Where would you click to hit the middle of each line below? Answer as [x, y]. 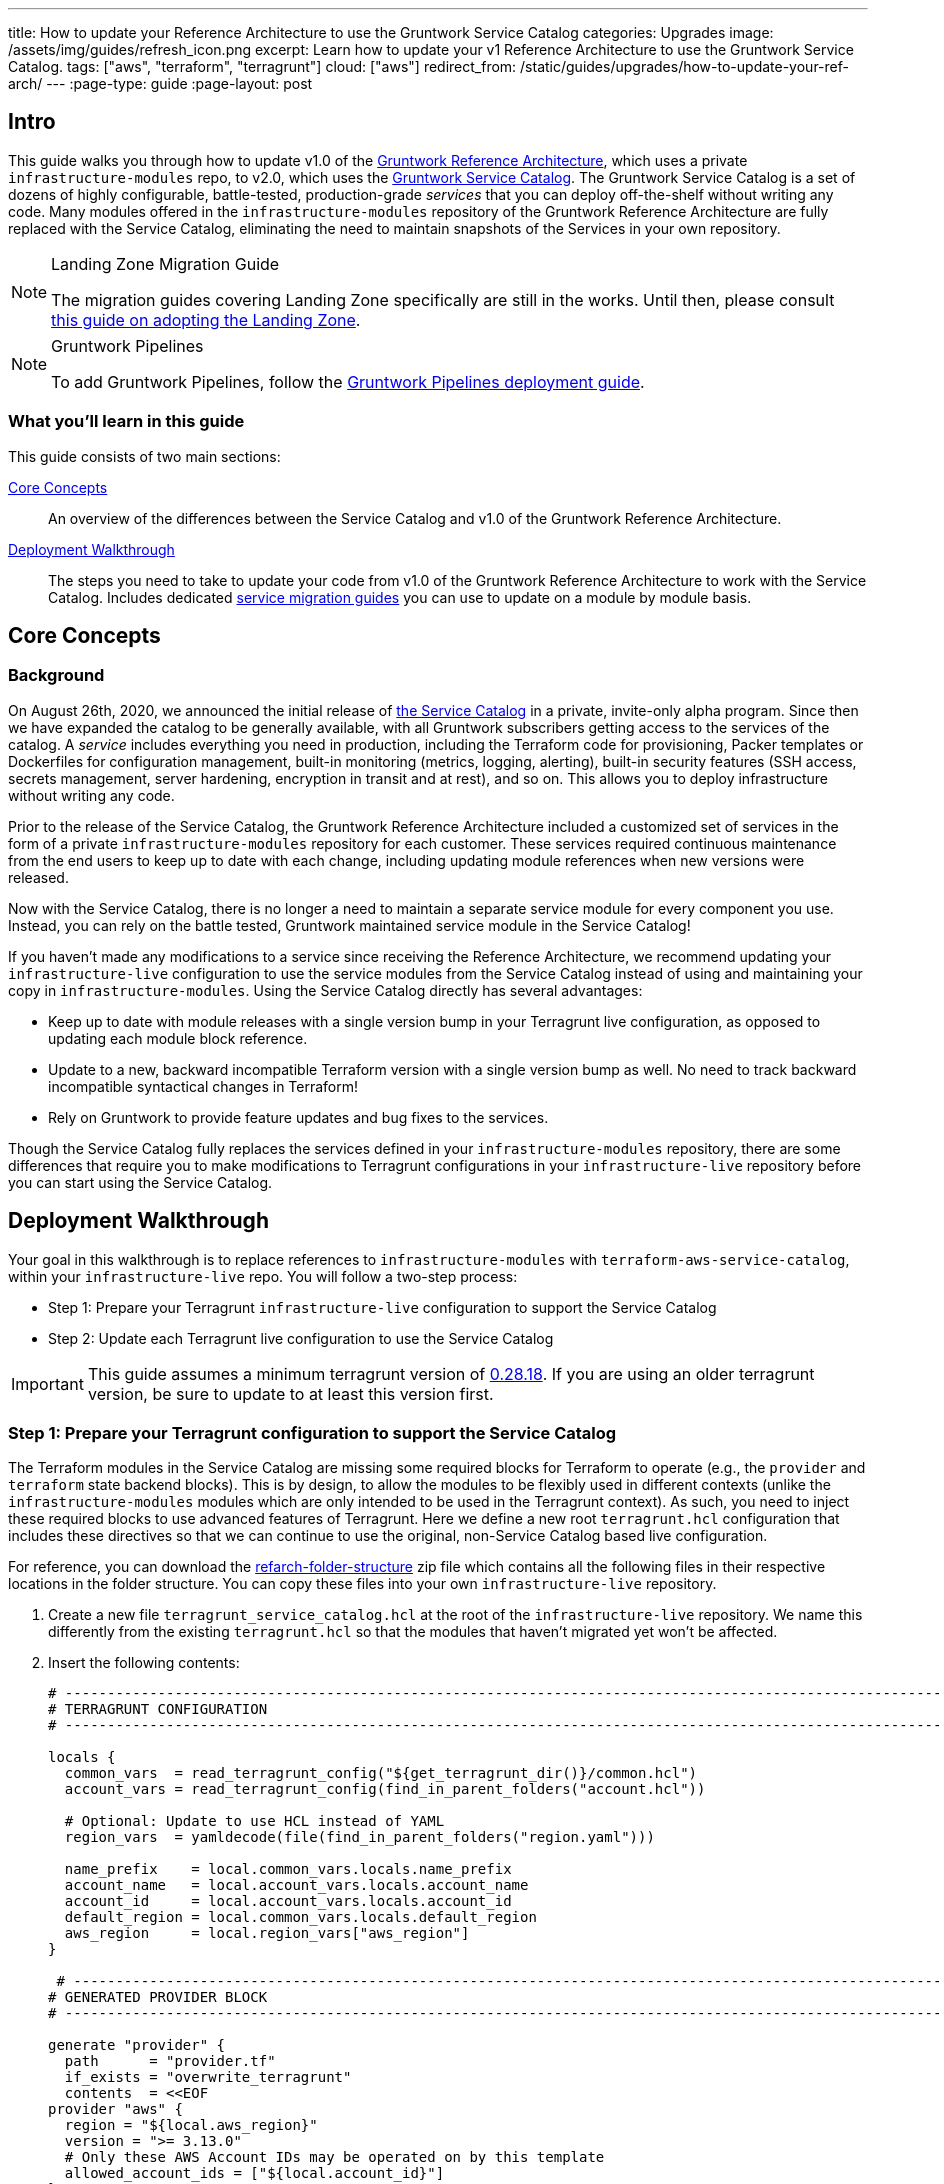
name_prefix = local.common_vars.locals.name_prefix [288, 1869]
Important [47, 1383]
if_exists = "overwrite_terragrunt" [208, 2077]
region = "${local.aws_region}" [191, 2125]
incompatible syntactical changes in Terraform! [203, 1086]
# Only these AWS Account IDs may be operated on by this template [334, 2157]
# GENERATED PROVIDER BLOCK [158, 1997]
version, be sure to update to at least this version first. [290, 1393]
